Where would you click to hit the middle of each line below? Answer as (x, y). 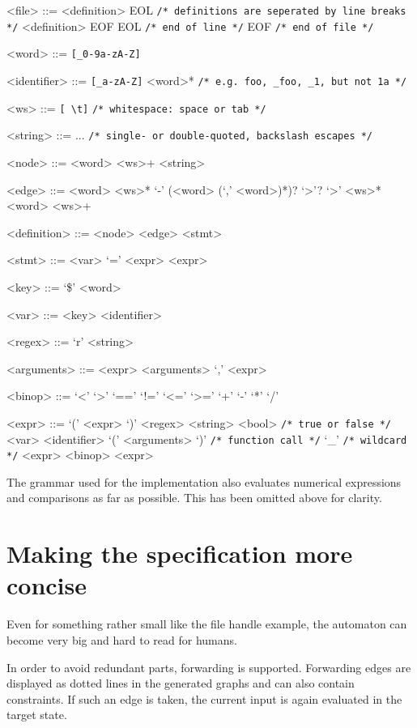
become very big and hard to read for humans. (122, 639)
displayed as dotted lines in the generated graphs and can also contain (181, 683)
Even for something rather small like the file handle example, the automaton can (207, 624)
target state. (37, 715)
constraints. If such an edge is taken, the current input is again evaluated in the (204, 698)
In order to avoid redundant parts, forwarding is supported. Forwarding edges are (209, 667)
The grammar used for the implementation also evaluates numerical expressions (204, 481)
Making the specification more (180, 553)
